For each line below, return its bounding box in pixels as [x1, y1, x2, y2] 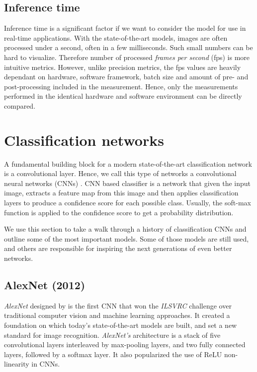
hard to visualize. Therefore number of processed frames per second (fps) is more [4, 52, 250, 62]
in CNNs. [31, 359, 60, 369]
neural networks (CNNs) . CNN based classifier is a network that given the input [4, 178, 251, 188]
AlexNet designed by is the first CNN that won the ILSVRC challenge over [4, 300, 232, 310]
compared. [4, 100, 36, 111]
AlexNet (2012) [4, 277, 86, 292]
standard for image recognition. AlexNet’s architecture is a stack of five [4, 329, 221, 340]
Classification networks [4, 129, 164, 150]
